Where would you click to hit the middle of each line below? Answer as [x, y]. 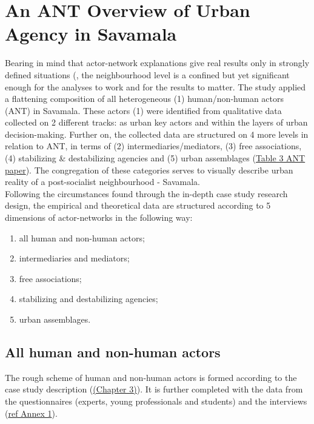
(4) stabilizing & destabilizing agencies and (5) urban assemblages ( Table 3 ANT [155, 158]
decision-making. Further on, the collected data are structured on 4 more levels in [157, 134]
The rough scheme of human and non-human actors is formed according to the [151, 377]
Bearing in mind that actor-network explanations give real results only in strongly [157, 63]
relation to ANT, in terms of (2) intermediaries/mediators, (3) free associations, [153, 146]
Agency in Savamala [91, 34]
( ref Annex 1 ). [31, 413]
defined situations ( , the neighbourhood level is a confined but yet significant [147, 74]
